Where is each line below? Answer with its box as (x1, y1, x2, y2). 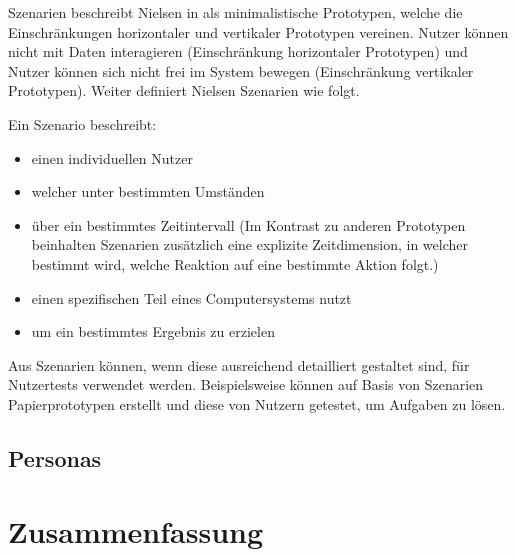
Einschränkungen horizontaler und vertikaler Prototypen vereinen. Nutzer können (8, 21, 509, 42)
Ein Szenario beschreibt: (8, 113, 157, 134)
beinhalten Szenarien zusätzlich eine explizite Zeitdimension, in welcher (31, 234, 468, 255)
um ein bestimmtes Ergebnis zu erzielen (31, 321, 275, 342)
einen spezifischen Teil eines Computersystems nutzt (31, 287, 352, 308)
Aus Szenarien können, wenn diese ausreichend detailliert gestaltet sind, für (8, 354, 470, 375)
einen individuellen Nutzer (31, 147, 193, 168)
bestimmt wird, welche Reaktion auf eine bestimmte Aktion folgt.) (31, 253, 439, 274)
